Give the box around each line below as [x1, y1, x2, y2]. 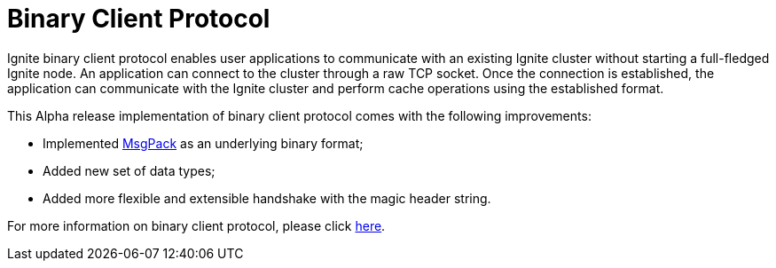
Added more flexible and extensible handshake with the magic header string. [43, 190, 491, 206]
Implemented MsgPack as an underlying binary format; [43, 135, 364, 151]
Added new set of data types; [43, 162, 216, 178]
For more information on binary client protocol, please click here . [7, 217, 386, 233]
